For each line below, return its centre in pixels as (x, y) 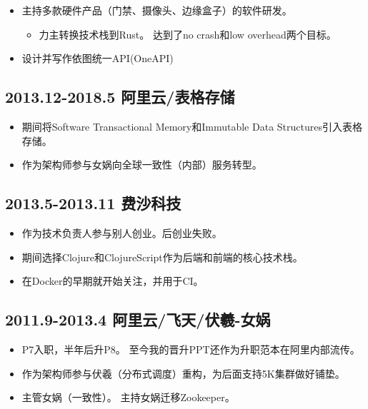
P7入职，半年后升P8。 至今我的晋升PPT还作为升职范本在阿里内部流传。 (191, 349)
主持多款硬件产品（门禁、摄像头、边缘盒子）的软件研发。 (157, 10)
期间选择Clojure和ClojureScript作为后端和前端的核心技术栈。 (162, 257)
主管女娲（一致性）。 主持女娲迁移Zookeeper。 (128, 397)
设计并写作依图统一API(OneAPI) (98, 58)
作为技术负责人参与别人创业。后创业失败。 (122, 232)
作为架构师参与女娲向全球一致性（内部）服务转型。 (142, 165)
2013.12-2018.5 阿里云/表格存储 (120, 97)
